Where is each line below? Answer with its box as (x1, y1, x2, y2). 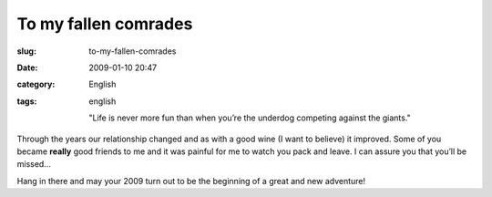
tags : (16, 96, 37, 107)
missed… (16, 159, 52, 170)
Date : (16, 62, 38, 73)
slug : (16, 46, 36, 57)
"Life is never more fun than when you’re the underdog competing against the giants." (88, 112, 412, 123)
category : (16, 78, 56, 90)
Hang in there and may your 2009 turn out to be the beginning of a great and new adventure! (16, 175, 366, 186)
